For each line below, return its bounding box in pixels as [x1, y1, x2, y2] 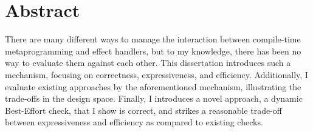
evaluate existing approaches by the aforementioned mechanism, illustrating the [5, 80, 301, 93]
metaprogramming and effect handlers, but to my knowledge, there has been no [5, 44, 301, 57]
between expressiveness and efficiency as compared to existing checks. [5, 116, 263, 128]
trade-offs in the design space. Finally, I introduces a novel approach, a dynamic [5, 92, 303, 105]
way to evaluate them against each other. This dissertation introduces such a [5, 56, 291, 69]
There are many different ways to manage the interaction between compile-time [5, 33, 301, 45]
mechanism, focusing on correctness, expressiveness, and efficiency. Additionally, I [5, 68, 308, 81]
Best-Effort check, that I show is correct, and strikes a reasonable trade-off [5, 104, 283, 116]
